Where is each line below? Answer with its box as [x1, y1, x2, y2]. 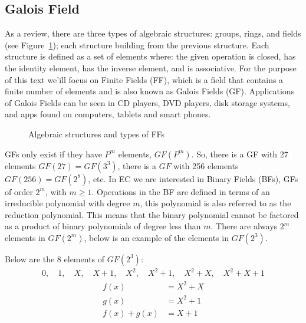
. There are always [210, 220, 278, 232]
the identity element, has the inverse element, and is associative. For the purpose [5, 61, 297, 74]
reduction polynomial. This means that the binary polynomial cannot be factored [5, 208, 299, 220]
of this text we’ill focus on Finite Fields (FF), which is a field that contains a [5, 73, 284, 85]
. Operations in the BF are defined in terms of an [91, 185, 270, 197]
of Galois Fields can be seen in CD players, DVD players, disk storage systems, [5, 96, 290, 108]
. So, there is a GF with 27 [191, 147, 288, 160]
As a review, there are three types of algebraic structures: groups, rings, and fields [5, 27, 301, 39]
